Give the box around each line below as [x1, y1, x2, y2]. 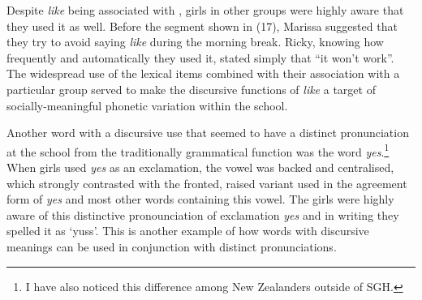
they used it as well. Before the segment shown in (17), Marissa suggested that [6, 17, 398, 34]
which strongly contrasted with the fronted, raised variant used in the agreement [6, 174, 407, 191]
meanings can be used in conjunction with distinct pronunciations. [6, 238, 337, 255]
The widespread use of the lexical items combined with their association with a [6, 65, 400, 82]
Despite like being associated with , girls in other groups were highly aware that [6, 2, 404, 18]
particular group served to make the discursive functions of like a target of [6, 80, 376, 97]
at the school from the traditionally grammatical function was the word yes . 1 [6, 140, 390, 160]
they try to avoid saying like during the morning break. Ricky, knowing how [6, 33, 384, 50]
